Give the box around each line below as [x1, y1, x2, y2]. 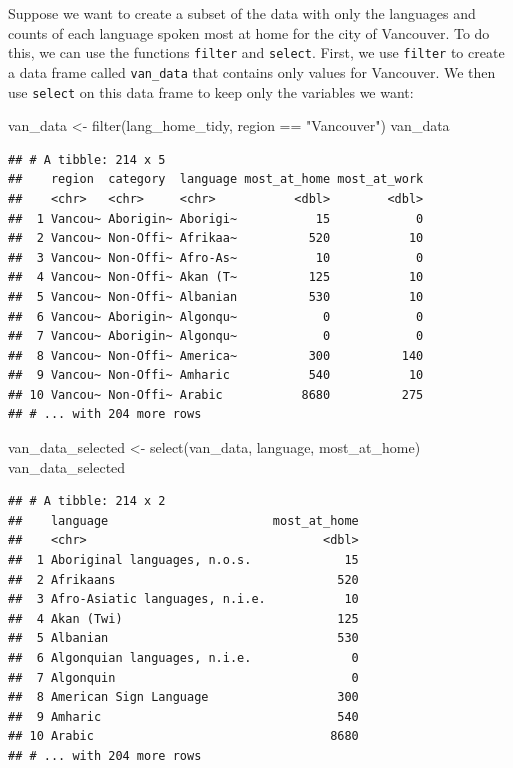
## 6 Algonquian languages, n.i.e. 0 [8, 651, 359, 665]
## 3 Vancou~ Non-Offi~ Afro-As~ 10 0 [8, 250, 424, 265]
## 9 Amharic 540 [8, 709, 359, 724]
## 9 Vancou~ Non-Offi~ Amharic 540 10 [8, 368, 424, 383]
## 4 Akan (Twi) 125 [8, 611, 359, 626]
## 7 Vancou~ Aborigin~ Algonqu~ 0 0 [8, 329, 424, 344]
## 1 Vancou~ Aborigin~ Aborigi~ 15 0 [8, 211, 424, 226]
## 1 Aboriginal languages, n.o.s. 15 [8, 553, 359, 568]
